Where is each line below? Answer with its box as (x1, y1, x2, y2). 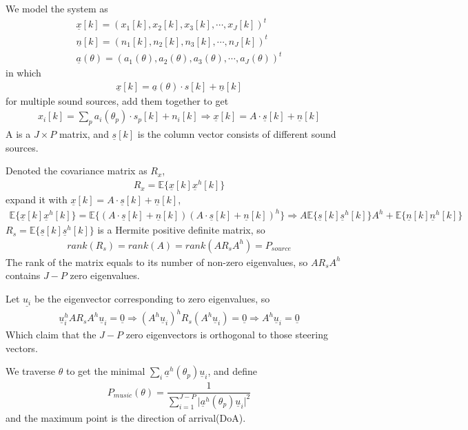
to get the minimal (65, 364, 145, 378)
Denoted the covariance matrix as (6, 163, 147, 178)
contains (6, 268, 41, 283)
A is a (6, 127, 31, 141)
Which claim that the (6, 327, 96, 342)
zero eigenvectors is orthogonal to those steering (125, 327, 328, 342)
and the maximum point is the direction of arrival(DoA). (6, 410, 246, 424)
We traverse (6, 364, 56, 378)
